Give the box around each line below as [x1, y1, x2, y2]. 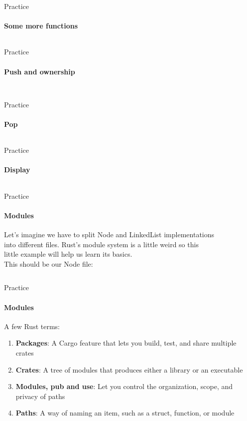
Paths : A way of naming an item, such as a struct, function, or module [15, 408, 235, 418]
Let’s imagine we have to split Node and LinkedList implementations [4, 229, 215, 239]
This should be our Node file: [4, 258, 93, 269]
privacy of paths [15, 391, 65, 401]
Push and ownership [4, 66, 75, 76]
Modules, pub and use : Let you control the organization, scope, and [15, 381, 233, 392]
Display [4, 164, 30, 175]
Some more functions [4, 20, 78, 31]
